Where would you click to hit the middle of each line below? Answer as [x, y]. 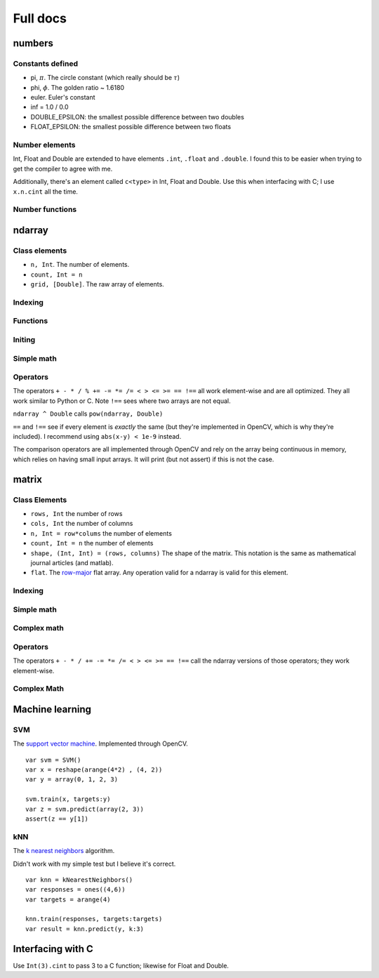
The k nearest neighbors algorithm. [64, 851]
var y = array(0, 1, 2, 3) [72, 780]
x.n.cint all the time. [46, 191]
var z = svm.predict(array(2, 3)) [85, 809]
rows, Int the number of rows [77, 513]
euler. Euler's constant [63, 98]
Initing [24, 339]
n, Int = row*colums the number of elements [101, 533]
